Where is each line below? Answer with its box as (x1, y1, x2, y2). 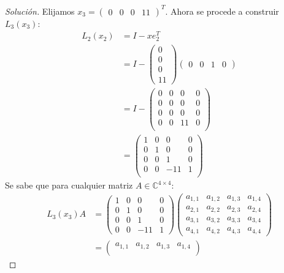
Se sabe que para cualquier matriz (5, 179, 133, 192)
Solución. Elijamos (5, 4, 75, 17)
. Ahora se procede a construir (165, 4, 279, 17)
